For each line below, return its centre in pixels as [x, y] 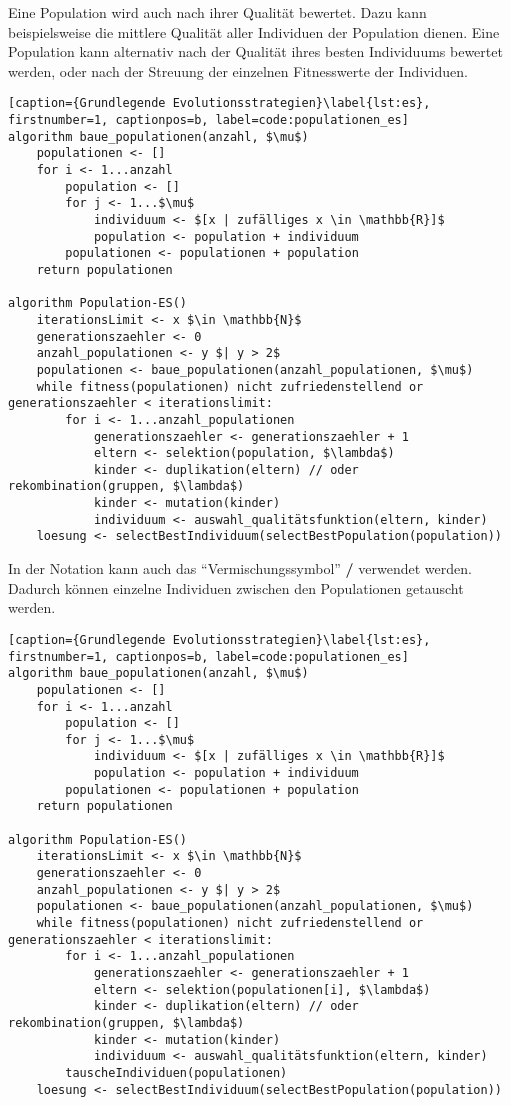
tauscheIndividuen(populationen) [176, 1072]
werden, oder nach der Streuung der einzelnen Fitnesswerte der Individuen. [238, 70]
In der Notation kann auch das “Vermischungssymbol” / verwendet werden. [240, 568]
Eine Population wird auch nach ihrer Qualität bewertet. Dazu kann [217, 12]
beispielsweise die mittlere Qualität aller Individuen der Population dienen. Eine [254, 31]
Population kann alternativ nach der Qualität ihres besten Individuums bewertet [255, 51]
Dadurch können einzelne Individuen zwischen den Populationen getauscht [236, 587]
